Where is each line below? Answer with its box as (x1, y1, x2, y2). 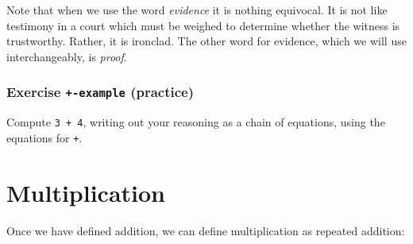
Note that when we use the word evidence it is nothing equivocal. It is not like (6, 2, 388, 17)
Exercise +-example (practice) (6, 82, 195, 102)
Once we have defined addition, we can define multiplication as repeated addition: (6, 222, 405, 238)
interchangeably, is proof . (6, 48, 127, 64)
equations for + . (6, 129, 83, 145)
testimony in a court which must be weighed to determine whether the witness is (6, 17, 400, 33)
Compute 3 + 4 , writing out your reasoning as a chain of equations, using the (6, 114, 385, 130)
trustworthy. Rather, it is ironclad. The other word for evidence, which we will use (6, 33, 407, 49)
